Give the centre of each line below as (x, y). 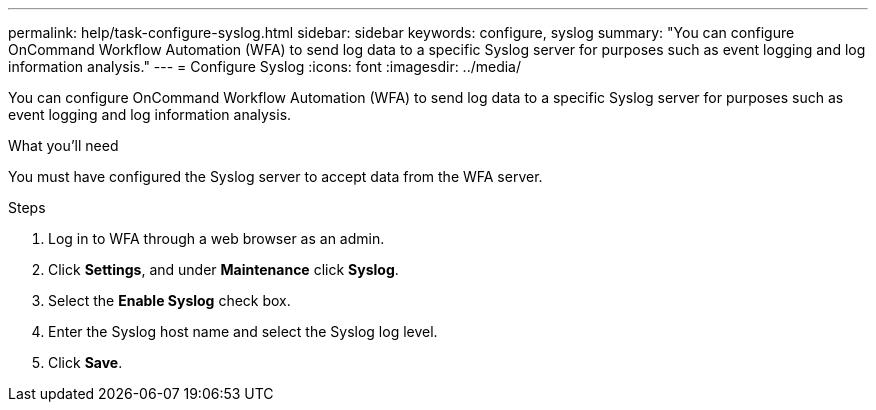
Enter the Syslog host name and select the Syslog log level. (243, 331)
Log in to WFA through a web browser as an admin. (216, 238)
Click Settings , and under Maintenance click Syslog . (223, 269)
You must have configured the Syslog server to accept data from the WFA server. (275, 176)
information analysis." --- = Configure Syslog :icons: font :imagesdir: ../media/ (265, 66)
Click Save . (85, 362)
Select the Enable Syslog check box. (169, 300)
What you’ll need (63, 145)
